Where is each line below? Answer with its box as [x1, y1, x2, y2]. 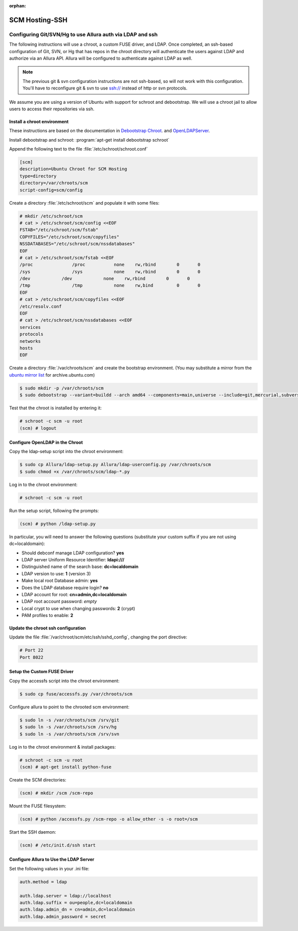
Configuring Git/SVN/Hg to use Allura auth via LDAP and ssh [9, 31, 158, 38]
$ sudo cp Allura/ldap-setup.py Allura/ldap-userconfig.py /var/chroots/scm [19, 462, 211, 467]
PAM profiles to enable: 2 [21, 613, 74, 619]
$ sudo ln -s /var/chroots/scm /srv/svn [19, 731, 119, 737]
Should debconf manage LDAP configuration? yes [21, 549, 124, 556]
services [19, 324, 41, 330]
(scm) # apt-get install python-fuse [19, 764, 112, 770]
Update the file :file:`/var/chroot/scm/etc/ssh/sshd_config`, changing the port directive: [9, 634, 187, 640]
